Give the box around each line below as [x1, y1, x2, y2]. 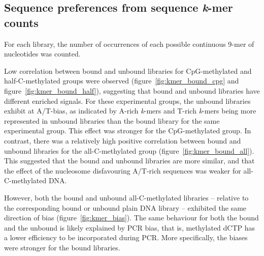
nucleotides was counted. [4, 48, 81, 59]
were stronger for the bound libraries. [4, 242, 120, 252]
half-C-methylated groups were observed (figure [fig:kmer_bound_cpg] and [4, 75, 239, 86]
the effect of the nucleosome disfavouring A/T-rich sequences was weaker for [4, 165, 241, 176]
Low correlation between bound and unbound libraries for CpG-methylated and [4, 65, 252, 76]
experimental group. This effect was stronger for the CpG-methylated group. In [4, 125, 251, 136]
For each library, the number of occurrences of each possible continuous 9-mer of [4, 38, 254, 49]
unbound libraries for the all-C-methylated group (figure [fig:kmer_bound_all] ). [4, 145, 254, 156]
